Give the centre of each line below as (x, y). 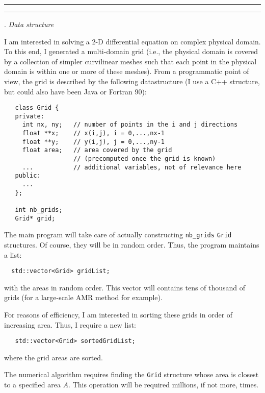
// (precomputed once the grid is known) (145, 159)
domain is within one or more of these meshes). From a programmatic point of (127, 71)
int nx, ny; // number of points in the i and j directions (130, 125)
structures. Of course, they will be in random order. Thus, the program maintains (132, 244)
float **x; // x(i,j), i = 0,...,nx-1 (93, 133)
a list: (13, 254)
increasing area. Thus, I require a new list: (70, 324)
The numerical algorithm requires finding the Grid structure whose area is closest (131, 374)
